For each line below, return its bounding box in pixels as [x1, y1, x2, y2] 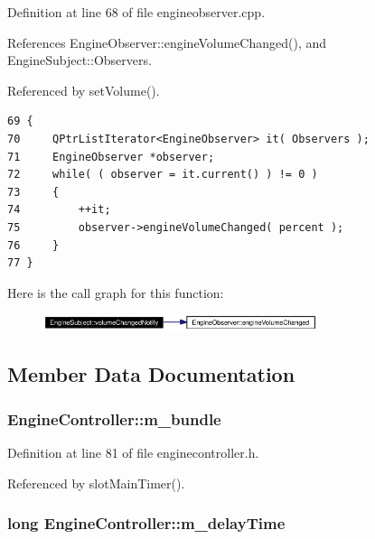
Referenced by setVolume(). [7, 80, 160, 99]
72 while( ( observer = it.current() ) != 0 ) [7, 168, 318, 181]
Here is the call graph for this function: [7, 283, 224, 302]
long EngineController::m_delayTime [7, 512, 286, 534]
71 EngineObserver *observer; [7, 150, 215, 163]
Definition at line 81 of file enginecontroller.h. [7, 442, 259, 461]
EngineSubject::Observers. [7, 51, 152, 70]
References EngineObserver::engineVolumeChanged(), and [7, 33, 327, 51]
